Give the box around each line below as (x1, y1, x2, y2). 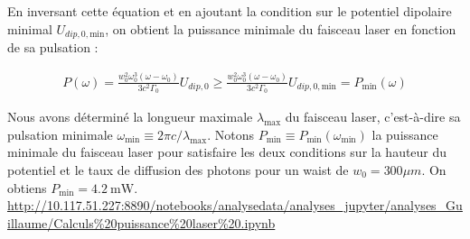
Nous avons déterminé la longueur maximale (7, 107, 253, 126)
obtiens (7, 178, 47, 197)
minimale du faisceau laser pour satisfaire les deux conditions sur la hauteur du (7, 142, 447, 161)
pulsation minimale (7, 124, 113, 143)
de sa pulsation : (7, 38, 99, 57)
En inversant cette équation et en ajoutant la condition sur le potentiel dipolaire (7, 2, 452, 20)
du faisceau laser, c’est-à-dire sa (285, 107, 461, 126)
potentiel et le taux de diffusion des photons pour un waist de (7, 160, 349, 179)
